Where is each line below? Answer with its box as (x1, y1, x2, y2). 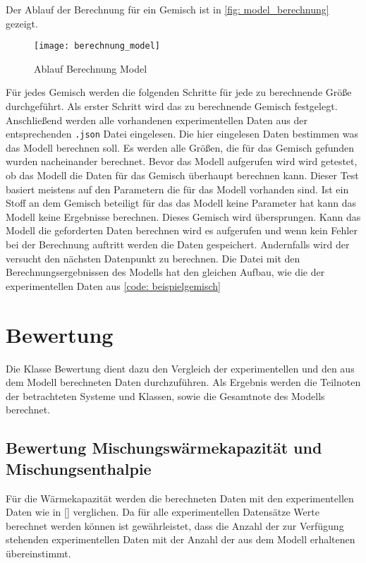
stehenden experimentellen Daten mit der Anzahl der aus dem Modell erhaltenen (6, 532, 355, 547)
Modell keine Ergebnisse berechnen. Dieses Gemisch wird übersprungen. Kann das (6, 209, 361, 224)
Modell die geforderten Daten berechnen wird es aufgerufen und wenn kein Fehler (6, 223, 358, 238)
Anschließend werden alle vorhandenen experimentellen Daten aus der (6, 112, 307, 127)
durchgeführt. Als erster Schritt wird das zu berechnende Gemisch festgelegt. (6, 99, 338, 114)
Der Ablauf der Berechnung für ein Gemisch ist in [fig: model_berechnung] (6, 2, 329, 16)
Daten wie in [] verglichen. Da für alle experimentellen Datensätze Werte (6, 504, 319, 519)
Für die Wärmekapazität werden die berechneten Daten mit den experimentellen (6, 490, 354, 505)
